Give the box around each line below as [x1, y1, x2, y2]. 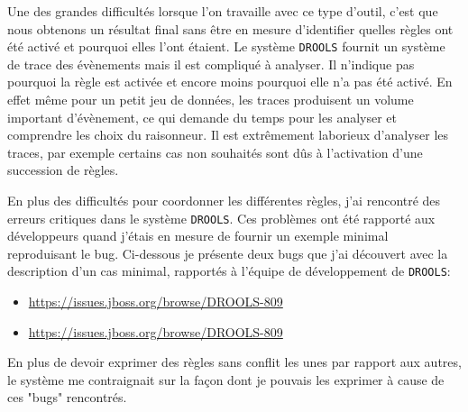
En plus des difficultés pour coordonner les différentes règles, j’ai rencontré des [7, 191, 441, 209]
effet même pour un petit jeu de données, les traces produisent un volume [7, 90, 414, 109]
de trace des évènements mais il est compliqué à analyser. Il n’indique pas [7, 54, 415, 73]
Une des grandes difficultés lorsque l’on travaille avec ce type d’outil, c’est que [7, 2, 438, 20]
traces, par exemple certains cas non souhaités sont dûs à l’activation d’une [7, 142, 423, 161]
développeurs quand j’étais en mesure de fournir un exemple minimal [7, 226, 389, 245]
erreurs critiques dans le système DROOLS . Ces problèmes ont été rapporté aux [7, 208, 436, 227]
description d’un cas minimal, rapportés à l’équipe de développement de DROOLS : [7, 261, 451, 280]
